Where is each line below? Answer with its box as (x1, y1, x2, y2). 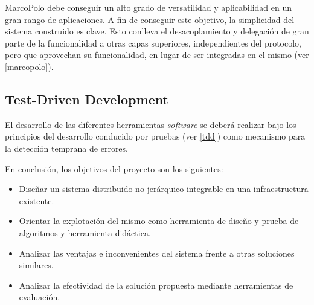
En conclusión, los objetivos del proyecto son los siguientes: (5, 162, 223, 175)
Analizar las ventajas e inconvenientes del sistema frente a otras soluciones (19, 246, 295, 259)
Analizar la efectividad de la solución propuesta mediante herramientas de (19, 278, 293, 291)
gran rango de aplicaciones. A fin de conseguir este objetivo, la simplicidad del (5, 13, 295, 25)
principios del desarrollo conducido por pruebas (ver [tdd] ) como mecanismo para (5, 130, 306, 143)
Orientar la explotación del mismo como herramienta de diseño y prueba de (19, 214, 299, 227)
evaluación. (19, 291, 60, 303)
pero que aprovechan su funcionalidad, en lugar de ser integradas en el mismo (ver (5, 48, 309, 61)
